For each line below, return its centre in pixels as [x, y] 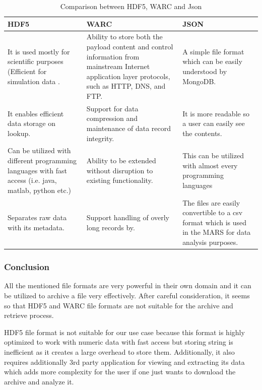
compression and [112, 118]
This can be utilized [213, 155]
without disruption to [120, 170]
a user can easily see [214, 123]
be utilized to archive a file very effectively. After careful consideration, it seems [127, 295]
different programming [42, 160]
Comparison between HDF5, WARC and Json [131, 6]
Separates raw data [37, 217]
